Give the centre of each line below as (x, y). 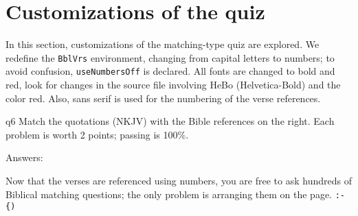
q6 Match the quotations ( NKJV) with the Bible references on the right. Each (170, 121)
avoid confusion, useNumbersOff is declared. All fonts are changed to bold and (170, 71)
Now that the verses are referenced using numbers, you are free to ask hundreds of (179, 180)
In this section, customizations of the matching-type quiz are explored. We (163, 44)
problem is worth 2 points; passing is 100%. (97, 134)
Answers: (24, 157)
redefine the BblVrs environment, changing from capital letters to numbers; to (170, 57)
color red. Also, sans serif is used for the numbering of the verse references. (163, 98)
